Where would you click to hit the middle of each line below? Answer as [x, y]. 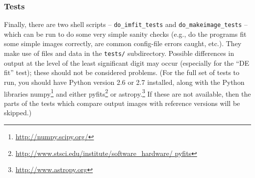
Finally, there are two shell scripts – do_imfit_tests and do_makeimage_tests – [126, 24]
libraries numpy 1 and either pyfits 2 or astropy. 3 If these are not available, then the [127, 93]
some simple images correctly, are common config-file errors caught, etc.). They [123, 43]
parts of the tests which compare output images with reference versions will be [122, 103]
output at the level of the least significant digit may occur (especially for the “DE [127, 63]
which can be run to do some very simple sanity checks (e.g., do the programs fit [125, 34]
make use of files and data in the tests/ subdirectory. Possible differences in [119, 53]
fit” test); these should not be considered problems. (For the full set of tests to [122, 72]
